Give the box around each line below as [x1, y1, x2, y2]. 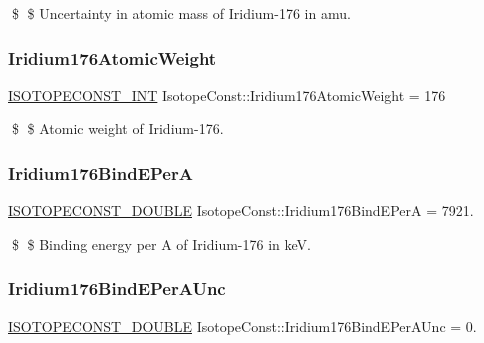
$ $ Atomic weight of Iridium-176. [11, 118, 224, 139]
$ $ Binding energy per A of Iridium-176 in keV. [11, 233, 311, 254]
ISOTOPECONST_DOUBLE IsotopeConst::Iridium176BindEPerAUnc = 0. [8, 315, 477, 336]
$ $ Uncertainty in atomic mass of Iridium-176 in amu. [11, 3, 351, 23]
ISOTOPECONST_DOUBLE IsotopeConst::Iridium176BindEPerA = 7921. [8, 200, 474, 221]
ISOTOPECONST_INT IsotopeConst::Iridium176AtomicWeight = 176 [8, 84, 446, 105]
